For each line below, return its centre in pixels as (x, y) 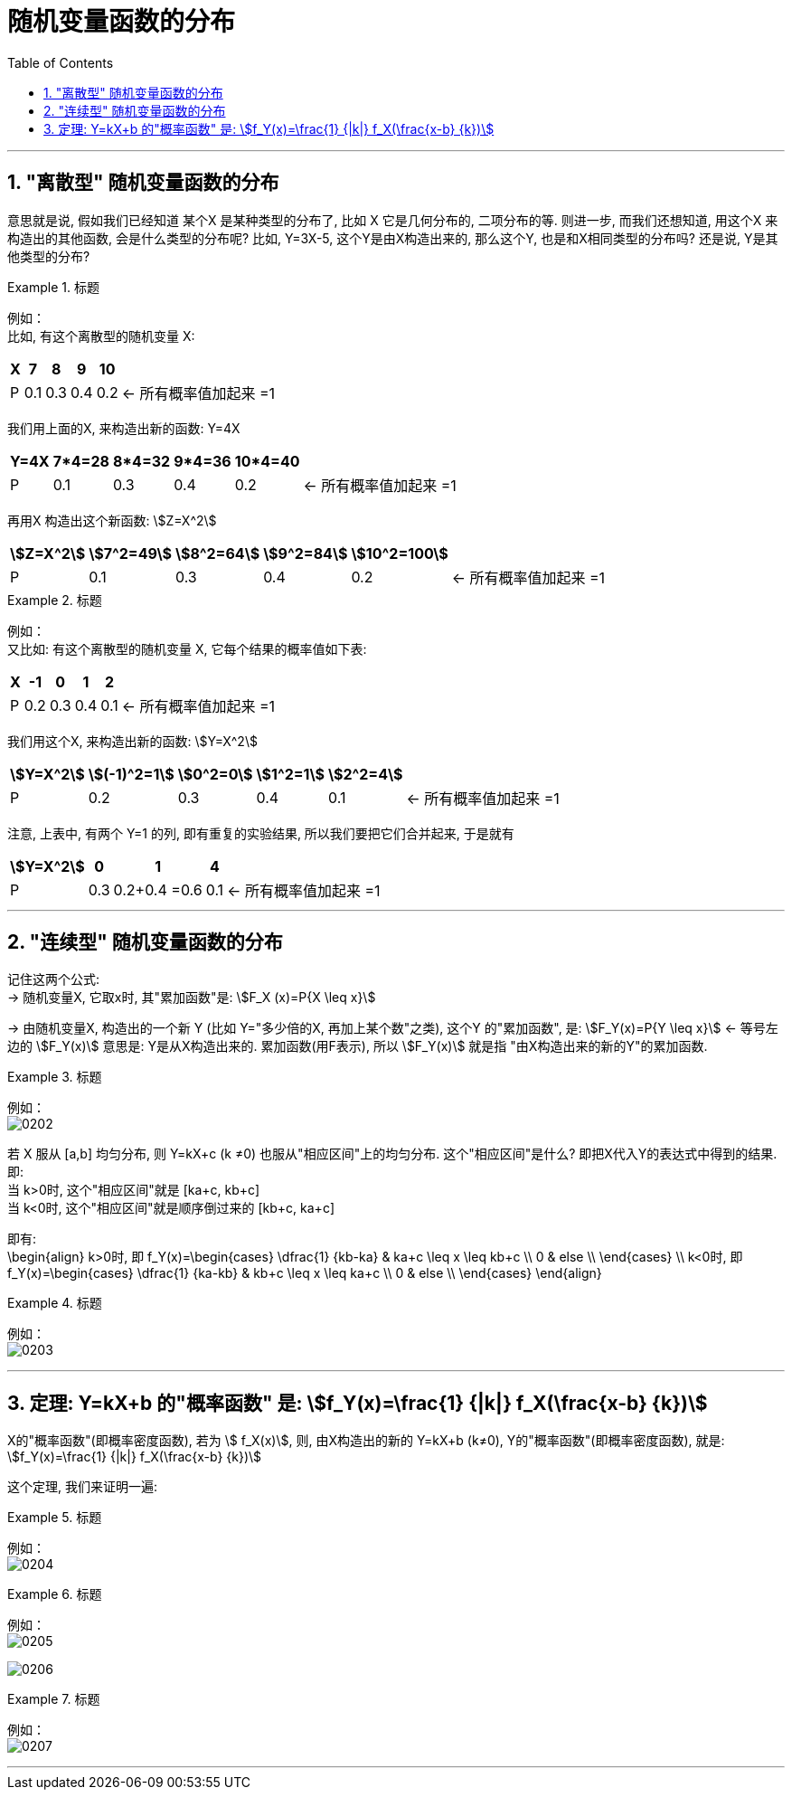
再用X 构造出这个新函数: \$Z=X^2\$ (112, 520)
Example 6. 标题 (55, 1594)
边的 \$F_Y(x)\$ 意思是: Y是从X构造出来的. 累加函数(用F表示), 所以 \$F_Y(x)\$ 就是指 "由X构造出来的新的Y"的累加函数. (358, 1046)
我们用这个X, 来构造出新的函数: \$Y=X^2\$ (132, 741)
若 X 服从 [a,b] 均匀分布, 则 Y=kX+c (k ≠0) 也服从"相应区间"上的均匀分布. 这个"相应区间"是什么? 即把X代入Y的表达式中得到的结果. (392, 1154)
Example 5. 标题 (55, 1518)
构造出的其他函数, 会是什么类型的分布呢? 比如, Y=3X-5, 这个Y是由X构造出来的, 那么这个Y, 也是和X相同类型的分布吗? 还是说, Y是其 (393, 238)
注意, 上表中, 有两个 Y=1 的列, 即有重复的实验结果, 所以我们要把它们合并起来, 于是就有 (261, 833)
